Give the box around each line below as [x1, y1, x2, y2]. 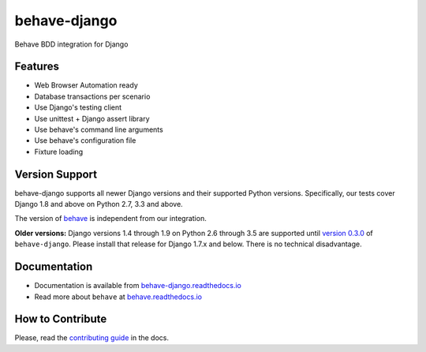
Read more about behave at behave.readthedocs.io [34, 292, 203, 301]
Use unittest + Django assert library [34, 114, 150, 123]
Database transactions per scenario [34, 92, 151, 101]
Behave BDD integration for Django [14, 39, 129, 49]
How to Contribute [14, 313, 107, 326]
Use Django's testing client [34, 103, 122, 112]
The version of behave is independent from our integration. [14, 214, 207, 223]
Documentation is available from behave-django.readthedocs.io [34, 281, 242, 290]
